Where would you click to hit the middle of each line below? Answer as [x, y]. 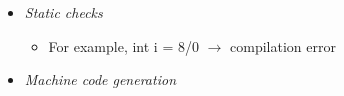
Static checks [63, 12]
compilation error [283, 45]
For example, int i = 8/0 [123, 45]
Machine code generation [100, 79]
